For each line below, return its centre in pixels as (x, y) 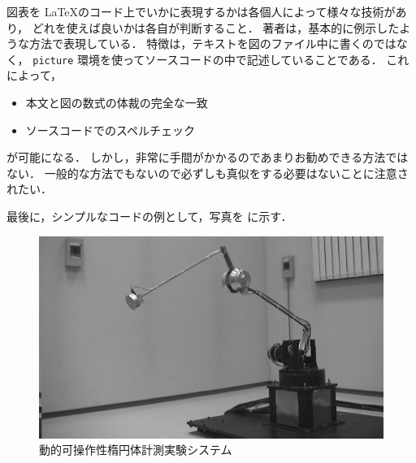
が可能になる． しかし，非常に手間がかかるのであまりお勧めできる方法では (208, 157)
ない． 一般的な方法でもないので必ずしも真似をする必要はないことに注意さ (208, 173)
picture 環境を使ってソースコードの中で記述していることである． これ (221, 59)
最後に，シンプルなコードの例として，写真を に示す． (149, 216)
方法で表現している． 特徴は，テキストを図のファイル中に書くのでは (212, 43)
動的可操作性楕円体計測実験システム (136, 450)
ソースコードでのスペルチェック (110, 130)
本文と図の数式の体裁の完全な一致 (117, 103)
